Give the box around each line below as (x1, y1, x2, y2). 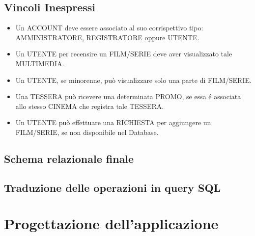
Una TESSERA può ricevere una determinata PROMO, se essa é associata (15, 91, 241, 102)
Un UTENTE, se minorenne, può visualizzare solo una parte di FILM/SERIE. (15, 75, 252, 85)
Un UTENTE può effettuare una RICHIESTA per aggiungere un (15, 117, 211, 128)
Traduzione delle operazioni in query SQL (4, 180, 221, 195)
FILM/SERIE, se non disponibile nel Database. (15, 127, 159, 137)
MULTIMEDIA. (15, 58, 64, 68)
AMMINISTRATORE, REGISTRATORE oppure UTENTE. (15, 32, 199, 42)
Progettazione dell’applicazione (4, 213, 219, 234)
